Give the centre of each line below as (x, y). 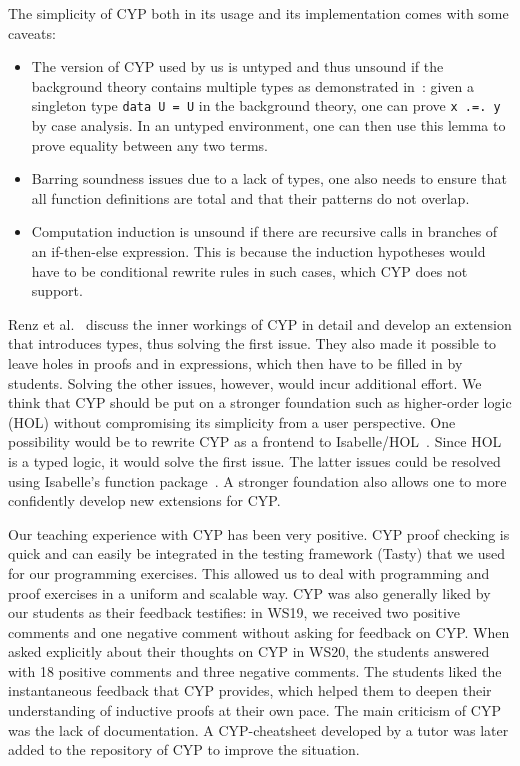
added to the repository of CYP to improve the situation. (184, 749)
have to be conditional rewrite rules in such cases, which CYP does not (249, 270)
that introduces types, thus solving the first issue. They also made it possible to (252, 343)
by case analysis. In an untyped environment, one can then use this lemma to (268, 125)
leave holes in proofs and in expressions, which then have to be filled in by (235, 362)
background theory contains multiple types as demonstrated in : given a (253, 85)
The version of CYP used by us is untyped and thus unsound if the (237, 66)
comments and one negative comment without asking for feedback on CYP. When (259, 631)
